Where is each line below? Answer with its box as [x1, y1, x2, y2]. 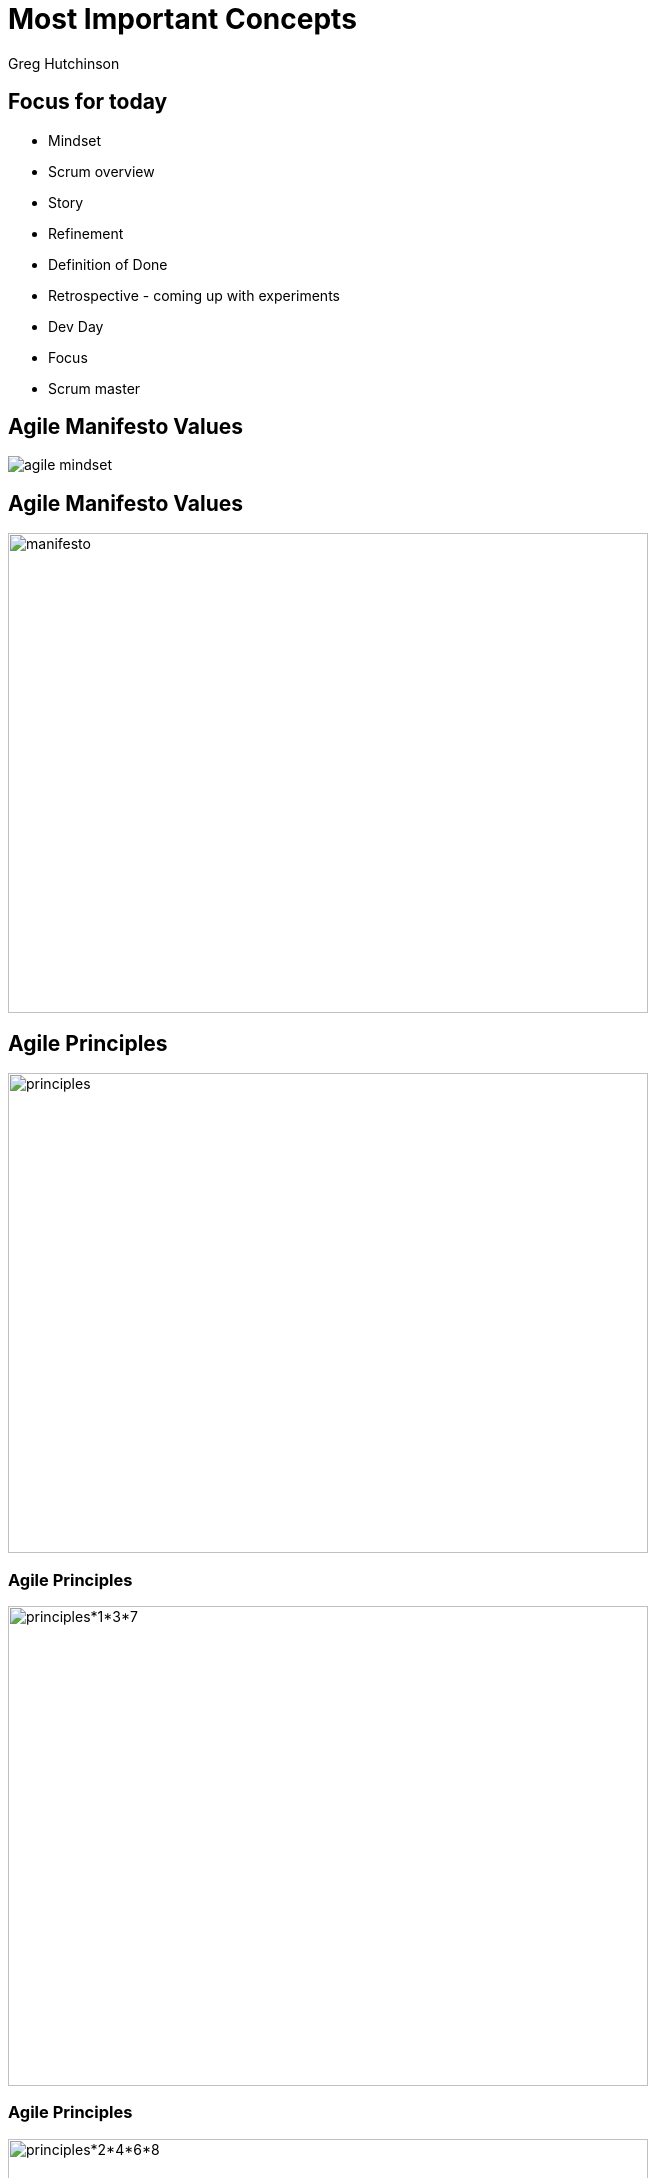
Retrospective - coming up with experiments [48, 286, 340, 304]
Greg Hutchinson [8, 54, 120, 72]
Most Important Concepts [8, 2, 357, 36]
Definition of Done [48, 255, 168, 273]
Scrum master [48, 379, 141, 397]
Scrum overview [48, 162, 155, 180]
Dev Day [48, 317, 104, 335]
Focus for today [8, 89, 168, 115]
